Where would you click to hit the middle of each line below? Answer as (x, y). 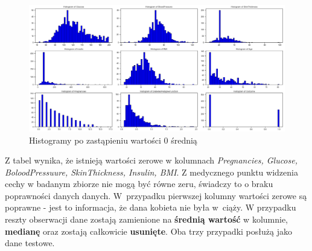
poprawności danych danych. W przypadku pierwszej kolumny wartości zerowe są (156, 195)
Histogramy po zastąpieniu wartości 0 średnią (113, 140)
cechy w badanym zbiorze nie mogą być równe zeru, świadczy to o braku (139, 184)
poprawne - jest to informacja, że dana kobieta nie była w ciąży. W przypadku (151, 207)
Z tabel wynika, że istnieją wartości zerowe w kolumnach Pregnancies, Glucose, (151, 160)
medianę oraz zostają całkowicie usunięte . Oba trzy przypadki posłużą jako (148, 231)
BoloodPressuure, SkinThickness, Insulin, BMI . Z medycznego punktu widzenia (151, 172)
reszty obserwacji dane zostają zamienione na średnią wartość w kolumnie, (147, 219)
